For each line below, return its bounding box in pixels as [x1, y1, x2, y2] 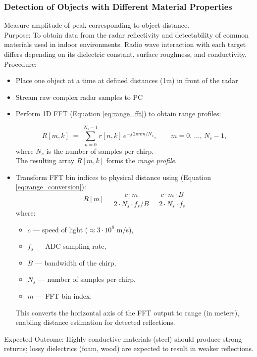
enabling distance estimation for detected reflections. [15, 317, 175, 327]
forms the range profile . [106, 155, 177, 166]
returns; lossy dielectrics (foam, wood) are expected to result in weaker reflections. [4, 343, 254, 354]
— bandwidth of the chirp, [35, 257, 116, 268]
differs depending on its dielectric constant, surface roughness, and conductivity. [4, 49, 247, 59]
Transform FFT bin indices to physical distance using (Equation [15, 172, 211, 182]
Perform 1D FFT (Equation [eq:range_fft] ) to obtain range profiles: [15, 108, 221, 119]
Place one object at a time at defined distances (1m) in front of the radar [15, 75, 238, 86]
